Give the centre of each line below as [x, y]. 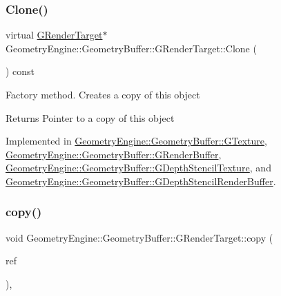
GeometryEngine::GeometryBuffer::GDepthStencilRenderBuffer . [141, 181]
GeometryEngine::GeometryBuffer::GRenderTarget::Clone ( [131, 48]
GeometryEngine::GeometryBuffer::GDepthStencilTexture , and [138, 168]
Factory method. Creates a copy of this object [103, 94]
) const [20, 71]
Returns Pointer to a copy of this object [90, 117]
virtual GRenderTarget [54, 35]
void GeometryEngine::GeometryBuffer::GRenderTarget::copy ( [139, 237]
